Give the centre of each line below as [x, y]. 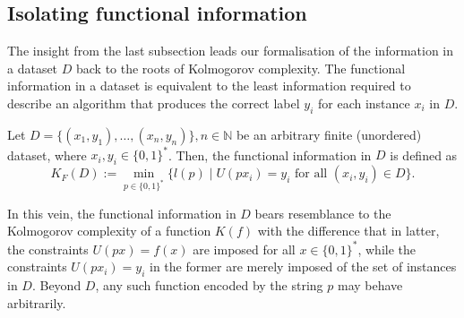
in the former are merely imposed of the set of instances [303, 266]
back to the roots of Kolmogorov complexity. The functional [241, 68]
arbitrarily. [37, 302]
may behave [370, 284]
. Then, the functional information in [270, 155]
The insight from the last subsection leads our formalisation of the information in [231, 51]
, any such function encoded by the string [209, 284]
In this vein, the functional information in [122, 213]
